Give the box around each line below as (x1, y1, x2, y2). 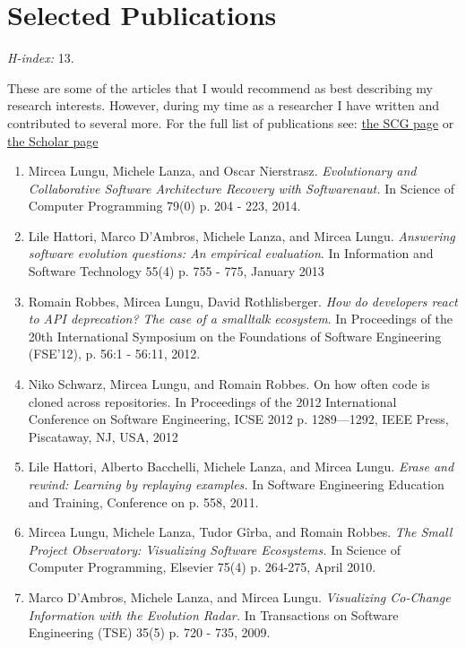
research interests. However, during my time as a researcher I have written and (7, 96, 440, 115)
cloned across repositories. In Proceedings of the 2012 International (28, 392, 397, 410)
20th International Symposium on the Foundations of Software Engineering (28, 326, 442, 345)
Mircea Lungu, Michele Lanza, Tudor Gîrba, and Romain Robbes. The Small (28, 523, 453, 541)
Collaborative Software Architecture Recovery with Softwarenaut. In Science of (28, 178, 454, 197)
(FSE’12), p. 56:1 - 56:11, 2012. (28, 344, 201, 363)
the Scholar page (7, 131, 99, 150)
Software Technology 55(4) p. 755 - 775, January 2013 (28, 262, 324, 281)
